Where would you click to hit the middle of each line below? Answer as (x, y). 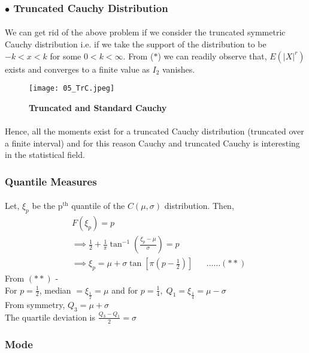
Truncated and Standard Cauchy (98, 107)
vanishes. (179, 69)
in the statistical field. (45, 155)
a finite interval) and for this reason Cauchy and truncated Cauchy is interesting (152, 143)
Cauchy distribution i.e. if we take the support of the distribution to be (136, 44)
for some (66, 56)
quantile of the (98, 206)
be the (43, 206)
